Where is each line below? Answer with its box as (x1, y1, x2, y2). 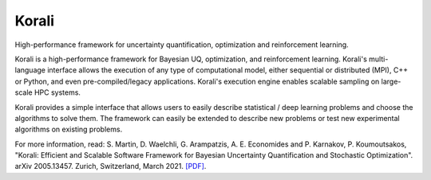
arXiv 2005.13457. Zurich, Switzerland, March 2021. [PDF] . (14, 162, 207, 171)
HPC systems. (34, 88, 81, 97)
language (14, 65, 45, 75)
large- (381, 76, 401, 86)
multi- (368, 54, 389, 64)
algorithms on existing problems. (14, 124, 123, 135)
